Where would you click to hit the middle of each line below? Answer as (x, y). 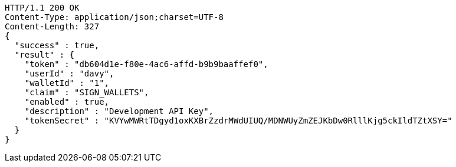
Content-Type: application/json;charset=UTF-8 (114, 17)
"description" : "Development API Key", (119, 111)
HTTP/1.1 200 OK (42, 8)
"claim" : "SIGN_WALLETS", (87, 92)
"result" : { (45, 55)
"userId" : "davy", (69, 74)
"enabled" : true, (67, 102)
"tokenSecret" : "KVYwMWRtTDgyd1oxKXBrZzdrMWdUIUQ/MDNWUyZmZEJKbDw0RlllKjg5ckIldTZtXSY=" (238, 121)
